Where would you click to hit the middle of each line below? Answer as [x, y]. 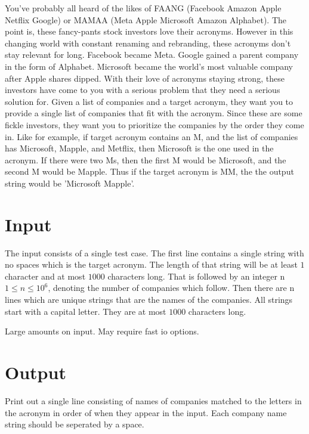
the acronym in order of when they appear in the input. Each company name [146, 412]
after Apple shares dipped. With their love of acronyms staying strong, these [145, 78]
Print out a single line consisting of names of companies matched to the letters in [153, 400]
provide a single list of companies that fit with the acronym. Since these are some [154, 113]
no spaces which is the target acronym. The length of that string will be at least [151, 264]
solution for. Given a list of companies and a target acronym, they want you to [149, 101]
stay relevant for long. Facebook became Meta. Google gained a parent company [152, 55]
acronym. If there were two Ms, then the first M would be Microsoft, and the [146, 159]
